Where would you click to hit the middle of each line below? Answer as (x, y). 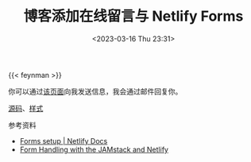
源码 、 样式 (26, 108)
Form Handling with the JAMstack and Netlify (94, 149)
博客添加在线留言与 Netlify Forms (133, 16)
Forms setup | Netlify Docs (64, 141)
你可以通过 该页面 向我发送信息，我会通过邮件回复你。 (95, 91)
